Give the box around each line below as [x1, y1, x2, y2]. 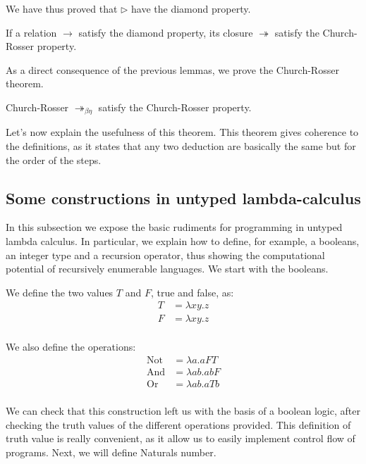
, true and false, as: [150, 284, 234, 299]
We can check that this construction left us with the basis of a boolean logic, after [6, 403, 360, 418]
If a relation [6, 25, 57, 39]
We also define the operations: [6, 339, 136, 354]
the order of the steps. [6, 152, 102, 167]
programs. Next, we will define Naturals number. [6, 444, 216, 459]
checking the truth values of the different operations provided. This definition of [6, 417, 351, 432]
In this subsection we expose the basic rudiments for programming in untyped [6, 220, 343, 234]
